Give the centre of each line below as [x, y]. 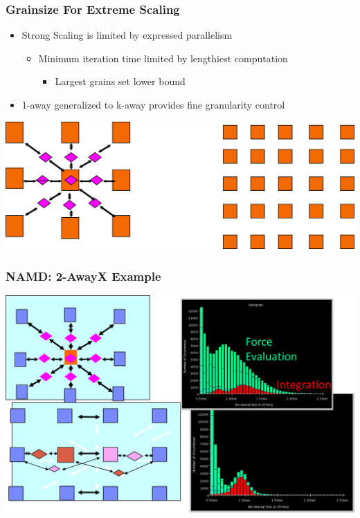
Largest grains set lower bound [120, 81]
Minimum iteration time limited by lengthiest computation [163, 58]
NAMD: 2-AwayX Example [83, 276]
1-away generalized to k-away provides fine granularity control [153, 104]
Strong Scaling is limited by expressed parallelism [127, 35]
